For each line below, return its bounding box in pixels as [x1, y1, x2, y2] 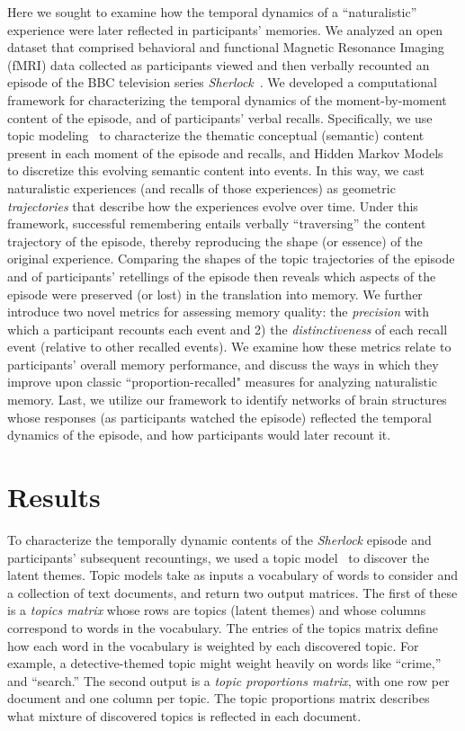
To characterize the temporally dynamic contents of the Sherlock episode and [7, 530, 432, 548]
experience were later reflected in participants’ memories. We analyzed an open [7, 20, 443, 39]
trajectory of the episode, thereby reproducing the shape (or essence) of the [7, 231, 423, 250]
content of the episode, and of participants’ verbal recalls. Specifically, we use [7, 108, 433, 127]
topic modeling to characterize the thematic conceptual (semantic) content [7, 126, 425, 145]
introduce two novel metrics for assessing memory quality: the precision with [7, 302, 429, 321]
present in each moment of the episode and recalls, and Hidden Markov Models [7, 143, 443, 162]
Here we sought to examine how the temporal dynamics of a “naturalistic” [7, 3, 417, 21]
